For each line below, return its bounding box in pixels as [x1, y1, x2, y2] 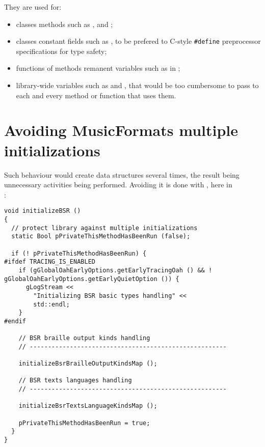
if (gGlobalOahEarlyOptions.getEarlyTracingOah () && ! [18, 266, 213, 274]
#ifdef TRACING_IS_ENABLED [4, 258, 95, 266]
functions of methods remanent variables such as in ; [16, 63, 180, 73]
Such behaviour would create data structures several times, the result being [4, 169, 240, 180]
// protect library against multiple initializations [11, 224, 198, 232]
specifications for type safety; [16, 45, 107, 56]
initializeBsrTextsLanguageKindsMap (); [18, 402, 157, 410]
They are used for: [4, 2, 62, 12]
